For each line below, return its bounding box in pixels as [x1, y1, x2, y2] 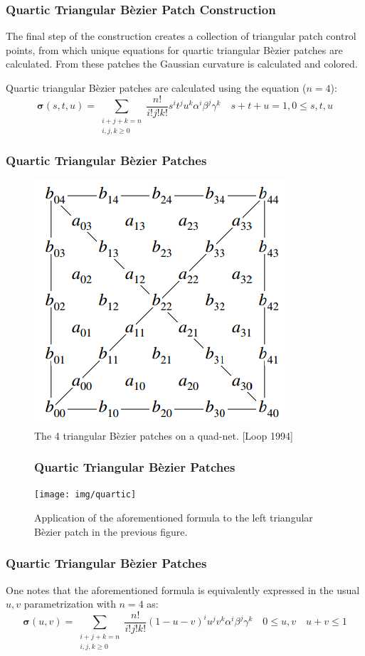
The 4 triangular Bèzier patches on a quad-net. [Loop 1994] [34, 428, 293, 443]
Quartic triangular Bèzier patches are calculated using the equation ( [6, 80, 307, 95]
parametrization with [23, 596, 116, 611]
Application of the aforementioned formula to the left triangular [34, 510, 313, 525]
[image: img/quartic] [34, 490, 137, 500]
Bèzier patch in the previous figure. [34, 524, 188, 539]
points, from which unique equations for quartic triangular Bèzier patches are [6, 42, 343, 57]
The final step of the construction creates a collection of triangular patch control [6, 28, 356, 43]
